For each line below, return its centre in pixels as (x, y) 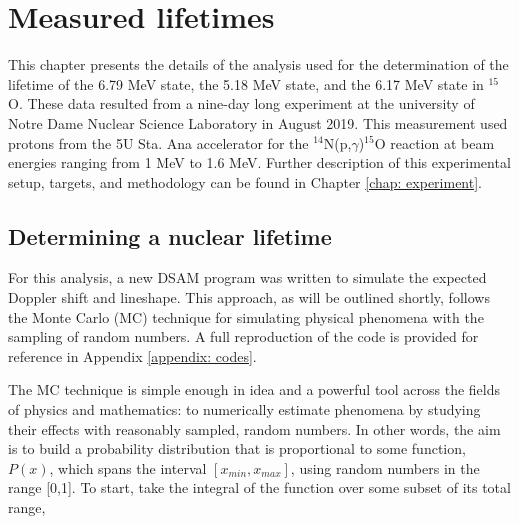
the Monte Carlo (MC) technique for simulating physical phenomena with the (246, 316)
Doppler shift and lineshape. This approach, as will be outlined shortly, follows (249, 297)
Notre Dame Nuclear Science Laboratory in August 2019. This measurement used (258, 122)
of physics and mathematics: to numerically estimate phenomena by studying (244, 409)
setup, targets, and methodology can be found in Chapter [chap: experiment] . (245, 181)
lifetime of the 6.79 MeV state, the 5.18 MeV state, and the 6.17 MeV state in (246, 83)
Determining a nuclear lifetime (170, 235)
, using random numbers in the (385, 467)
